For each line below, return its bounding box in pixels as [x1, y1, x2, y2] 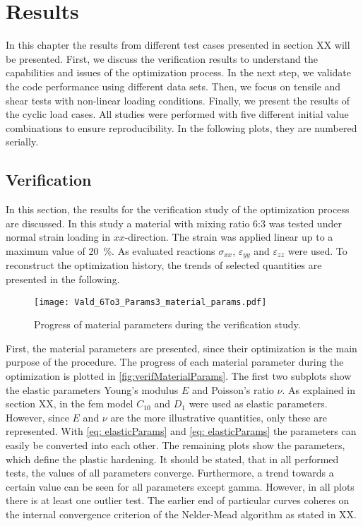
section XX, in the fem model [6, 396, 133, 411]
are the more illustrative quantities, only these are [110, 410, 327, 424]
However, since [6, 410, 69, 424]
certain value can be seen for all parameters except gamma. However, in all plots [6, 479, 355, 494]
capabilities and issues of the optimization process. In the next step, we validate [6, 65, 351, 80]
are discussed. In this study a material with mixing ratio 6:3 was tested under [6, 215, 342, 230]
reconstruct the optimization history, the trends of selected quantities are [6, 258, 322, 273]
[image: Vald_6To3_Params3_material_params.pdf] [34, 297, 267, 307]
